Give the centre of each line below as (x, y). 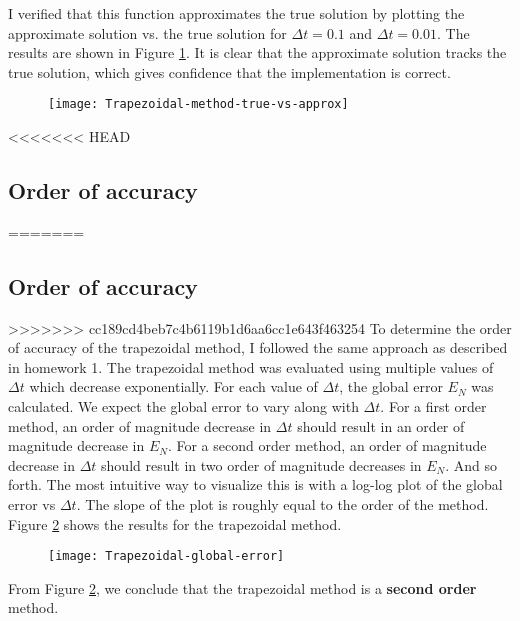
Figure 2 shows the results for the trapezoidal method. (175, 523)
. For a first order (433, 406)
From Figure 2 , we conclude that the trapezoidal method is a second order (242, 587)
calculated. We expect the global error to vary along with (183, 406)
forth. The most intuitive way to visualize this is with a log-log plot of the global (255, 484)
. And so (471, 464)
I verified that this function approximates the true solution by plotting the (236, 13)
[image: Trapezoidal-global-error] (166, 556)
